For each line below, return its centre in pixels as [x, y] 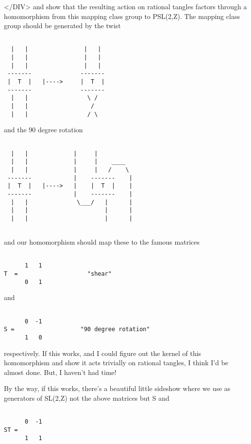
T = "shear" [58, 274]
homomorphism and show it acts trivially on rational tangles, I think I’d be [116, 363]
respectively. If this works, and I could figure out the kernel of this [103, 353]
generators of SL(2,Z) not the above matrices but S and [87, 398]
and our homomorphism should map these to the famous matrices [102, 242]
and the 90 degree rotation [43, 130]
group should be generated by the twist [62, 26]
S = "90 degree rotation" [77, 329]
